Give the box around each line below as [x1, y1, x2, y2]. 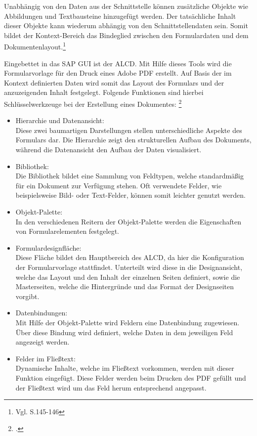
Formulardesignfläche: [15, 242, 82, 253]
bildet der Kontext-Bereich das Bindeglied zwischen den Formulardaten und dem [4, 30, 249, 40]
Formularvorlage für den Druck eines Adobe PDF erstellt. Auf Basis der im [4, 68, 232, 78]
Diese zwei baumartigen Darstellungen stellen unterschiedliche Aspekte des [15, 125, 242, 135]
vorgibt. [15, 291, 40, 301]
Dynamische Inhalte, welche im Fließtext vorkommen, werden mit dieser [15, 363, 234, 373]
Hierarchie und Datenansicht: [15, 115, 104, 126]
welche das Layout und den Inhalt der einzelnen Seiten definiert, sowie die [15, 271, 240, 282]
